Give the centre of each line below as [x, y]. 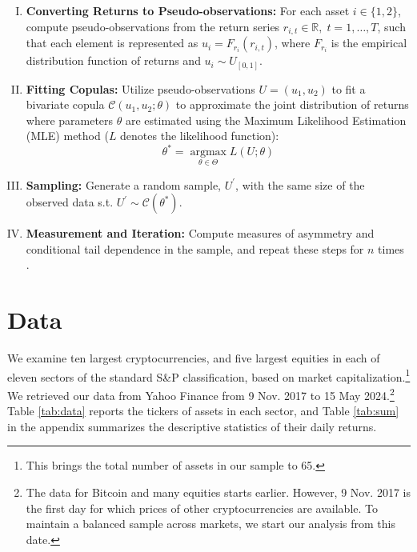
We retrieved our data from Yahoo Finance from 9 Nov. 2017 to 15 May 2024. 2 [201, 394]
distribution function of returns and [113, 60]
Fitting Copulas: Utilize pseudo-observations [140, 88]
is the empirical [369, 43]
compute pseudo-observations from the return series [153, 26]
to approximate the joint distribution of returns [292, 104]
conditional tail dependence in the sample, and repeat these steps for [195, 248]
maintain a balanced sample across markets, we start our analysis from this [211, 524]
